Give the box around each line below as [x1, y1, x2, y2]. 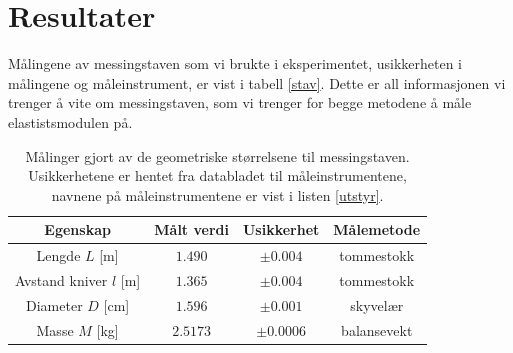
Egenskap [44, 219, 111, 240]
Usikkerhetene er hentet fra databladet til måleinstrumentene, [28, 165, 407, 186]
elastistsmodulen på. [8, 111, 133, 132]
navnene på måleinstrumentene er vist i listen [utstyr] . [51, 184, 384, 205]
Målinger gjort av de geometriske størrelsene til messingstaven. [25, 145, 410, 166]
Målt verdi [154, 219, 229, 240]
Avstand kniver [15, 269, 108, 290]
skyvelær [350, 294, 404, 315]
